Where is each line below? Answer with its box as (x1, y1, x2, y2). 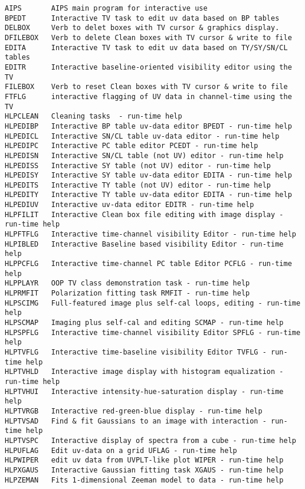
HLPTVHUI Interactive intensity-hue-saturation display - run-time (5, 387, 284, 396)
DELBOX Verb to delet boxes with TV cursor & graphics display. (5, 24, 280, 32)
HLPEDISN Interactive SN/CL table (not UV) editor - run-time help (5, 151, 284, 160)
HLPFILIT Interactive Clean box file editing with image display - (5, 210, 284, 219)
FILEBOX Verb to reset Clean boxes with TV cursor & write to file (5, 83, 288, 91)
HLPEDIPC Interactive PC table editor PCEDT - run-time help (5, 142, 258, 150)
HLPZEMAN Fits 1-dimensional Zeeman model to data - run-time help (5, 475, 284, 484)
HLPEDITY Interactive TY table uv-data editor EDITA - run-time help (5, 191, 292, 199)
